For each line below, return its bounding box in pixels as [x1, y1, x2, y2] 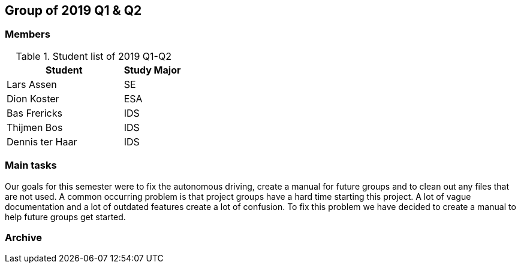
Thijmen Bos [7, 121, 63, 133]
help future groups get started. [5, 211, 126, 222]
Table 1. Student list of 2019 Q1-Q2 [16, 50, 171, 62]
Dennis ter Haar [7, 135, 77, 148]
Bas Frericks [7, 106, 62, 119]
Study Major [124, 63, 181, 76]
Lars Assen [7, 78, 57, 90]
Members [5, 28, 50, 41]
